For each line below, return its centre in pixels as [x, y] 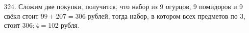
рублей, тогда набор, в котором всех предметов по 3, [167, 16]
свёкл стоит [21, 16]
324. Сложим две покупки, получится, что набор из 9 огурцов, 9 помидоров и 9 [124, 6]
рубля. [70, 25]
